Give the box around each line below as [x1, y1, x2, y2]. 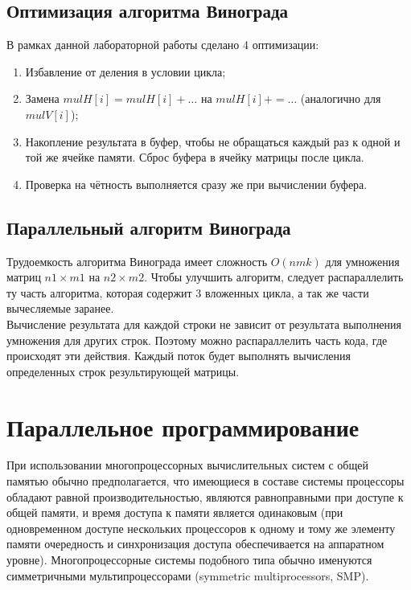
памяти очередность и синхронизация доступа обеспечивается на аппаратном [6, 535, 384, 552]
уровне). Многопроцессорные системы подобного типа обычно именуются [6, 551, 372, 567]
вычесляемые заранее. [6, 300, 114, 317]
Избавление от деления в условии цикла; [25, 63, 226, 80]
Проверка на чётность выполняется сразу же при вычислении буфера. [25, 175, 368, 192]
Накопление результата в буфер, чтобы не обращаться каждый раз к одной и [25, 133, 401, 150]
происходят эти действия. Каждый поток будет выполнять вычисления [6, 347, 351, 364]
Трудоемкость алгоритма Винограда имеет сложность [6, 252, 268, 269]
